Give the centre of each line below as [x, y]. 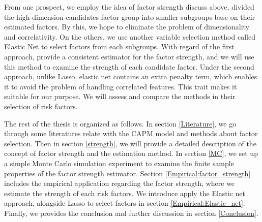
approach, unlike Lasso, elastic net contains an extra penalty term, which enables [131, 76]
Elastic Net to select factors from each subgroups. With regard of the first [119, 46]
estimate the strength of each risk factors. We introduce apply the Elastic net [125, 193]
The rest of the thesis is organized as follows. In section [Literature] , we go [120, 123]
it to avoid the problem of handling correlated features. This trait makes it [121, 86]
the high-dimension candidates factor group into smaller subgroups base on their [130, 17]
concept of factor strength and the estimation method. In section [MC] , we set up [131, 153]
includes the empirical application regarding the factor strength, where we [120, 183]
